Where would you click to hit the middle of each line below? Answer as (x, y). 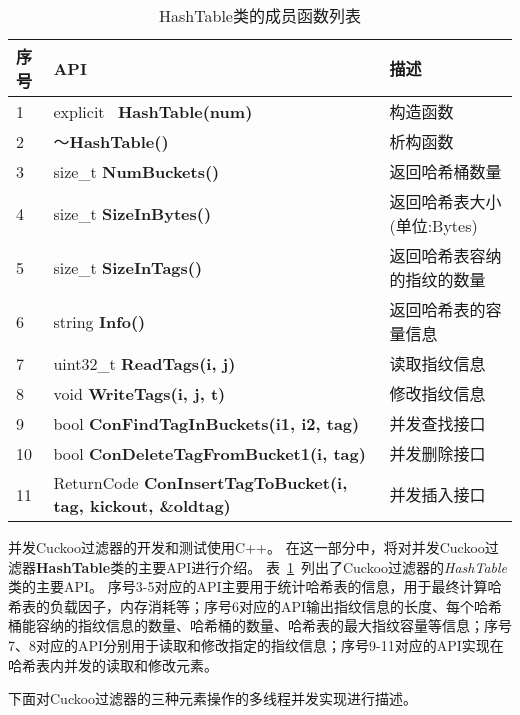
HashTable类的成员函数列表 (260, 15)
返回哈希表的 (437, 309)
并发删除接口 (437, 453)
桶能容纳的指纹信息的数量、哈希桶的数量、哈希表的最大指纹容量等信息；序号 (260, 625)
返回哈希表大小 (445, 201)
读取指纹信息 (437, 363)
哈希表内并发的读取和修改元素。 (113, 664)
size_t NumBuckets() (136, 171)
